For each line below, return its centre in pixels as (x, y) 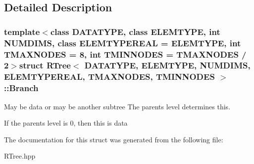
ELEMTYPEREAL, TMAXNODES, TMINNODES (109, 77)
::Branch (21, 88)
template (22, 31)
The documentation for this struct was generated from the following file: (114, 139)
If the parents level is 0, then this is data (66, 123)
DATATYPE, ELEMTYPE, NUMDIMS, (167, 65)
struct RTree (45, 65)
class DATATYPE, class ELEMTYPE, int (135, 31)
